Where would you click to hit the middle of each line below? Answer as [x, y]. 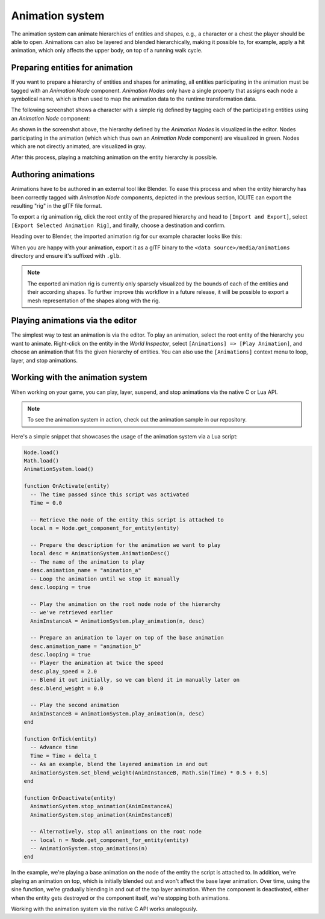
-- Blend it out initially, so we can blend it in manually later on [135, 680]
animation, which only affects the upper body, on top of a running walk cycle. [107, 51]
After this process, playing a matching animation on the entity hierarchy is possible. [114, 157]
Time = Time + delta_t [64, 755]
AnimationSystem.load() [59, 469]
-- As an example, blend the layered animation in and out [119, 764]
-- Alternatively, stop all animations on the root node [116, 832]
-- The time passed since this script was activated [110, 494]
